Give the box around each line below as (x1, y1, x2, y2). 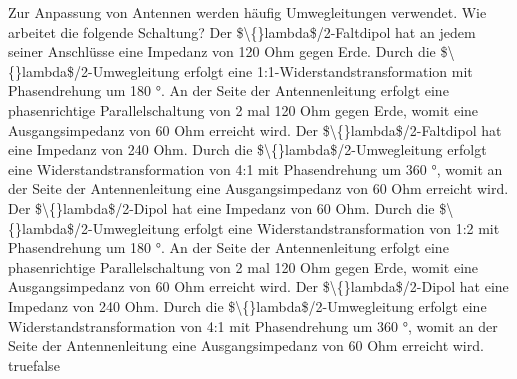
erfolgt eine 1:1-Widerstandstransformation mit (184, 60, 473, 81)
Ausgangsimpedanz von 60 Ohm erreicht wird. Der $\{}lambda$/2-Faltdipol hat (8, 119, 502, 140)
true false (8, 354, 60, 375)
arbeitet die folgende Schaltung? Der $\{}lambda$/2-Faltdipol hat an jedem (8, 21, 476, 42)
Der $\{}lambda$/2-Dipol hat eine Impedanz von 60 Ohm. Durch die (8, 197, 435, 218)
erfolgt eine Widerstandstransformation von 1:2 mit (184, 217, 500, 238)
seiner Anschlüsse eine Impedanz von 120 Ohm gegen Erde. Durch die (8, 41, 436, 62)
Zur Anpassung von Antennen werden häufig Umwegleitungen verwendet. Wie (8, 2, 487, 22)
